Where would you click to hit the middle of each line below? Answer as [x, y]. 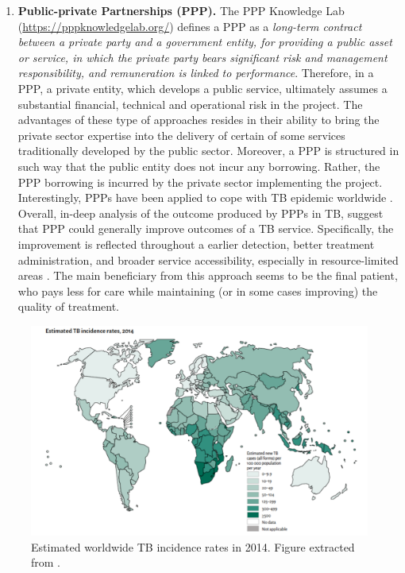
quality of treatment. [69, 306]
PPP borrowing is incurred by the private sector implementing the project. [200, 182]
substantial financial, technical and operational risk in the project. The [190, 104]
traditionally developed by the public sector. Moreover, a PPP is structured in [208, 151]
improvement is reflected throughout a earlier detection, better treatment [196, 244]
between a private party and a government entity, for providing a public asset [205, 42]
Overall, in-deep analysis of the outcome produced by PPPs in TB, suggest [201, 213]
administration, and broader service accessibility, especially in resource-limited [208, 259]
